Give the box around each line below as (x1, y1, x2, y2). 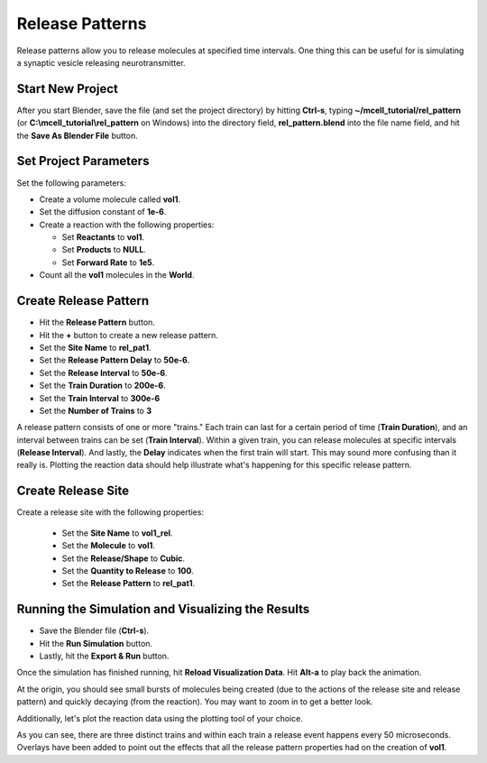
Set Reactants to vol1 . (61, 232, 144, 243)
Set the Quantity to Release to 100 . (61, 565, 194, 576)
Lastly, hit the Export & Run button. (39, 650, 170, 662)
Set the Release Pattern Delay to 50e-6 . (39, 354, 190, 365)
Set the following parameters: (16, 177, 126, 188)
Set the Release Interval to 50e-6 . (39, 367, 168, 378)
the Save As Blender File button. (16, 130, 139, 141)
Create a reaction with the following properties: (39, 219, 215, 230)
